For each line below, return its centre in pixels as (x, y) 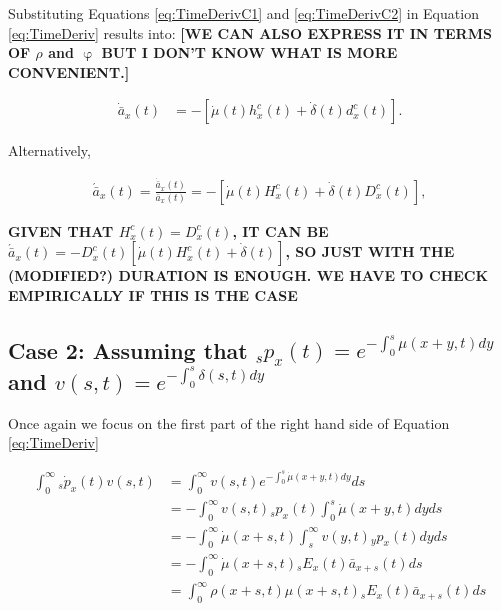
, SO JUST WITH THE (370, 251)
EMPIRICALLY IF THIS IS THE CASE (153, 294)
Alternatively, (49, 150)
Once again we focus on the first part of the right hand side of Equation (229, 422)
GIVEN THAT (61, 230)
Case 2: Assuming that (128, 349)
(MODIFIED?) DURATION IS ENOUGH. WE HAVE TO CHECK (248, 275)
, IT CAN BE (280, 230)
